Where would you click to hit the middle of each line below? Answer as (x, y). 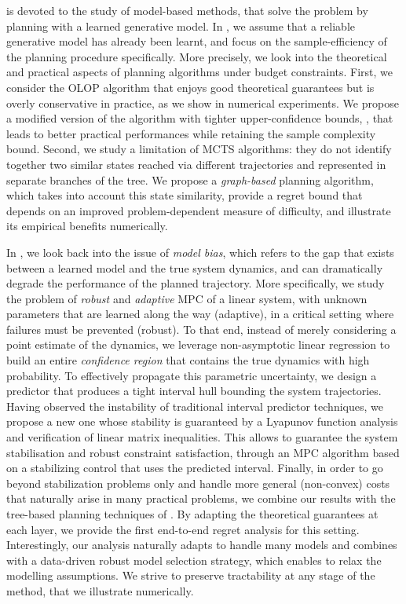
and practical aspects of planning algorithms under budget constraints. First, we (200, 72)
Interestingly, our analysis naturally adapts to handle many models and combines (202, 545)
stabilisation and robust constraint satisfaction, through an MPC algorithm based (203, 452)
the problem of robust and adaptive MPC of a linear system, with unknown (187, 298)
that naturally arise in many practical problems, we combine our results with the (201, 498)
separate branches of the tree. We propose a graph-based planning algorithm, (190, 179)
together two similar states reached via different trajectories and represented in (196, 164)
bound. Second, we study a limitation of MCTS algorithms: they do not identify (199, 149)
